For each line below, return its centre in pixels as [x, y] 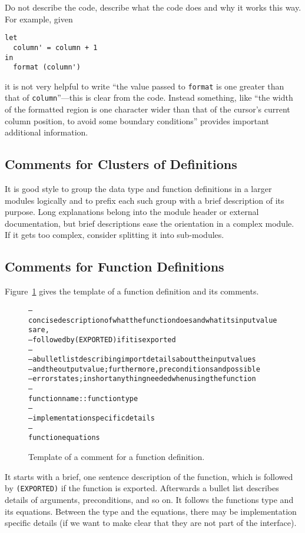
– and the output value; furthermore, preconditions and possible [144, 369]
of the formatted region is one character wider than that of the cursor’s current [147, 109]
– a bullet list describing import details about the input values [142, 360]
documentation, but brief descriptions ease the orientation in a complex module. [150, 223]
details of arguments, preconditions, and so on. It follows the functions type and [149, 499]
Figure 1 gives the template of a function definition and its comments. [132, 291]
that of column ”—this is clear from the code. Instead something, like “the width [149, 97]
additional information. [47, 132]
